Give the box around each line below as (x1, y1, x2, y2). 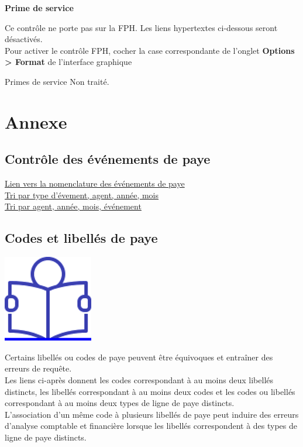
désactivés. (5, 33, 43, 45)
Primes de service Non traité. (5, 75, 109, 87)
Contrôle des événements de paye (5, 150, 211, 168)
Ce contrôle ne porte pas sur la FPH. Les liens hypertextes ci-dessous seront (5, 21, 278, 33)
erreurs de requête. (5, 362, 72, 374)
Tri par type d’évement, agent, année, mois (5, 188, 159, 201)
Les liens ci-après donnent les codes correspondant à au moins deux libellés (5, 373, 274, 386)
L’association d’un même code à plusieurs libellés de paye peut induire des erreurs (5, 408, 299, 420)
